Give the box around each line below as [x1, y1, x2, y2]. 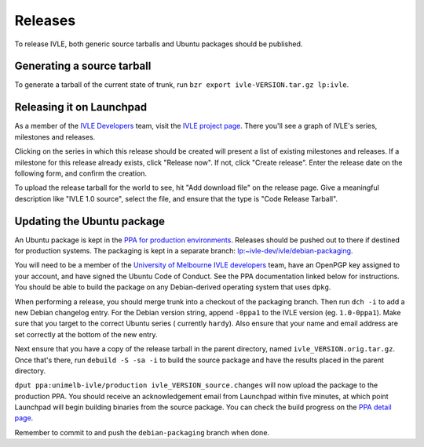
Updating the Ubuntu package [14, 214, 165, 227]
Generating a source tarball [14, 60, 152, 73]
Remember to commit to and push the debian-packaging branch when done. [14, 427, 270, 437]
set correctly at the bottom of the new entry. [14, 329, 158, 339]
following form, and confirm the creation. [14, 169, 148, 178]
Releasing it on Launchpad [14, 100, 148, 114]
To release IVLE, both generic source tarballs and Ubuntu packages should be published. [14, 39, 303, 49]
